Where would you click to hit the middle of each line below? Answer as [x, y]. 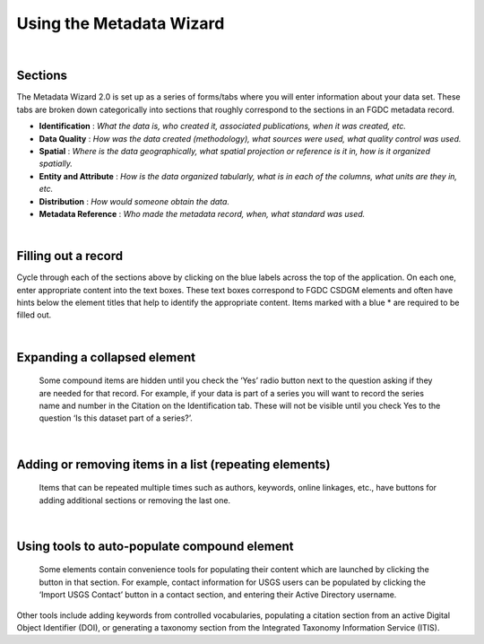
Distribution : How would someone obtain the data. [134, 201]
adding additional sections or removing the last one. [135, 500]
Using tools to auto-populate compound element [155, 546]
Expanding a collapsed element [106, 357]
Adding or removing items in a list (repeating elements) [173, 464]
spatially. [56, 164]
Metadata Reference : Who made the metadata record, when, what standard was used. [202, 213]
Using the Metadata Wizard [121, 23]
